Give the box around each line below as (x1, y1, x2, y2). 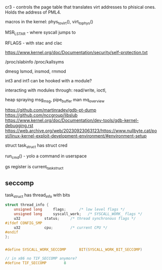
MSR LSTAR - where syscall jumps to (5, 29, 76, 36)
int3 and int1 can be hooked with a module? (5, 77, 92, 83)
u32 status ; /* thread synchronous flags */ (14, 216, 136, 221)
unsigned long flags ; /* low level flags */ (14, 207, 125, 212)
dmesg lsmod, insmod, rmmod (5, 68, 67, 74)
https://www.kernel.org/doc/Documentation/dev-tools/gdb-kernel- (5, 117, 139, 123)
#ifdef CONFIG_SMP (5, 220, 42, 226)
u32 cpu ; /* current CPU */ (14, 225, 108, 230)
